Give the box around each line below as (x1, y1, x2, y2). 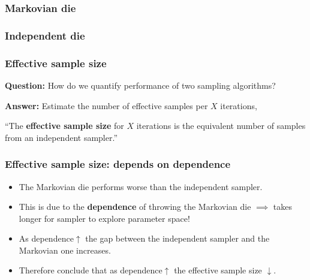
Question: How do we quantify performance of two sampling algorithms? (5, 79, 276, 91)
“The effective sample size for (5, 119, 124, 132)
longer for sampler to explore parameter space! (19, 212, 190, 224)
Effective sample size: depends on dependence (5, 156, 231, 171)
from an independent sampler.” (5, 131, 118, 143)
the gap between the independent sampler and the (85, 232, 270, 245)
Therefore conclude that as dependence (19, 264, 162, 276)
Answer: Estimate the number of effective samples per (5, 99, 208, 112)
